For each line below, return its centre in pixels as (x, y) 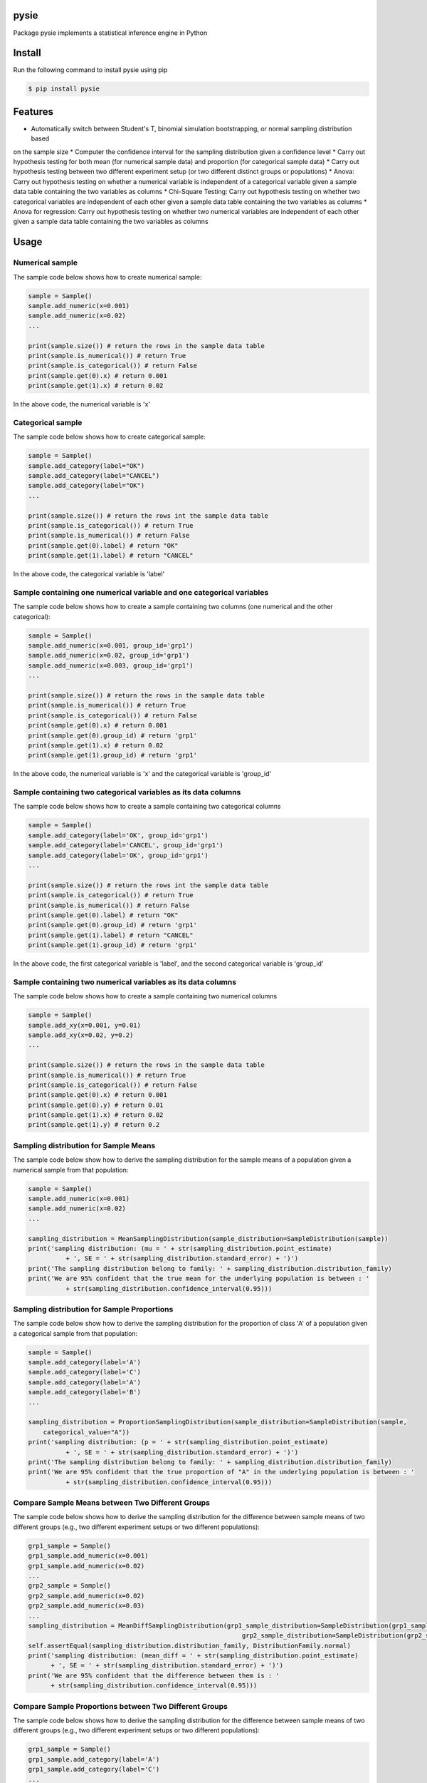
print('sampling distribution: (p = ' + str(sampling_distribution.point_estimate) (178, 1442)
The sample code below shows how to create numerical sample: (107, 277)
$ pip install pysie (64, 89)
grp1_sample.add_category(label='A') (94, 1759)
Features (33, 112)
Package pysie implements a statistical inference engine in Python (110, 33)
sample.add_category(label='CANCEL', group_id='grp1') (126, 845)
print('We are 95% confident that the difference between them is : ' (154, 1675)
